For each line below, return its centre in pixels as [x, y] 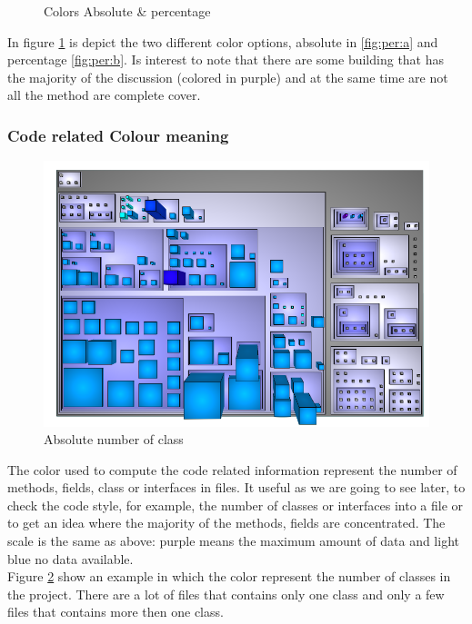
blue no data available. [70, 558]
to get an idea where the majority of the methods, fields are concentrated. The [226, 523]
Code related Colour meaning [118, 135]
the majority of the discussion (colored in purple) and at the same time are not [228, 77]
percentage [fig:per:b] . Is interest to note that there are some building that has [226, 59]
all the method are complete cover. [104, 95]
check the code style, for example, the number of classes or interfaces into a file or [236, 505]
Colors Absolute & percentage [127, 11]
